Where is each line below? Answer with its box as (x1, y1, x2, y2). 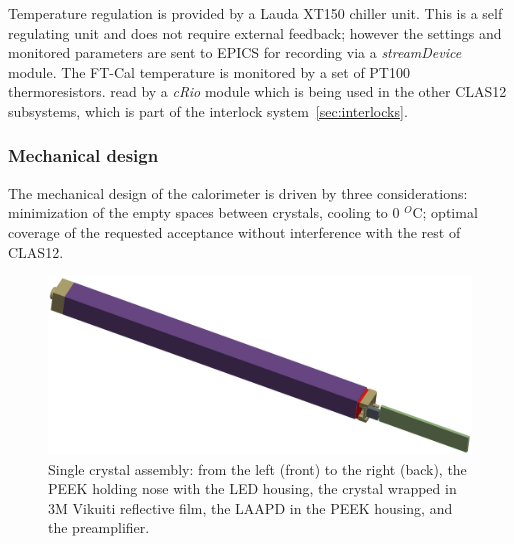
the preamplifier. (48, 517, 150, 538)
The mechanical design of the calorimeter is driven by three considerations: (8, 182, 468, 203)
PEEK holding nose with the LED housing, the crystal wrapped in (48, 478, 457, 499)
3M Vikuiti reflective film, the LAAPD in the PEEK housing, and (48, 497, 453, 518)
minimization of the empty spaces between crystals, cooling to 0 (8, 202, 400, 223)
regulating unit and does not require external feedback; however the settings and (8, 22, 502, 43)
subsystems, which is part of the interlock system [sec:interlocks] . (8, 100, 408, 121)
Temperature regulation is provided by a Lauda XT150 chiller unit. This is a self (8, 3, 503, 23)
